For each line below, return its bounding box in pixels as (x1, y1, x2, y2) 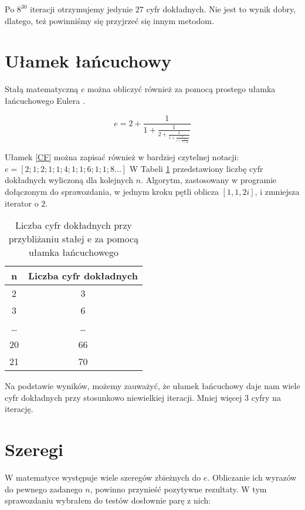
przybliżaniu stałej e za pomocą (8, 232, 139, 246)
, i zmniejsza (255, 185, 300, 197)
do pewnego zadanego (5, 482, 83, 495)
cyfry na (251, 391, 281, 403)
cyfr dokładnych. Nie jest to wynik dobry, (146, 3, 296, 15)
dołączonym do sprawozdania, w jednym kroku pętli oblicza (5, 185, 219, 197)
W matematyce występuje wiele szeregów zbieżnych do (5, 471, 201, 484)
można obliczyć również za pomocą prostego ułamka (87, 83, 276, 95)
